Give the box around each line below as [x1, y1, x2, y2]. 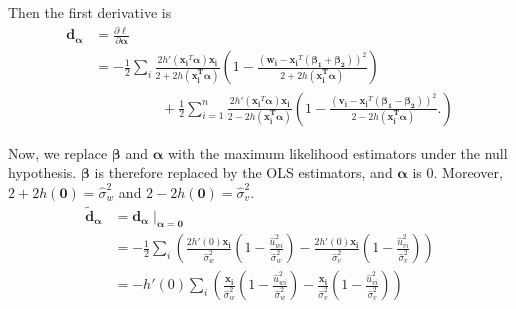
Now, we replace [8, 142, 108, 163]
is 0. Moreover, [412, 162, 503, 183]
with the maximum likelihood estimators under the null [167, 142, 508, 163]
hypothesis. [8, 162, 77, 183]
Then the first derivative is [8, 2, 172, 22]
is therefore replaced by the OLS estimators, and [94, 162, 393, 183]
